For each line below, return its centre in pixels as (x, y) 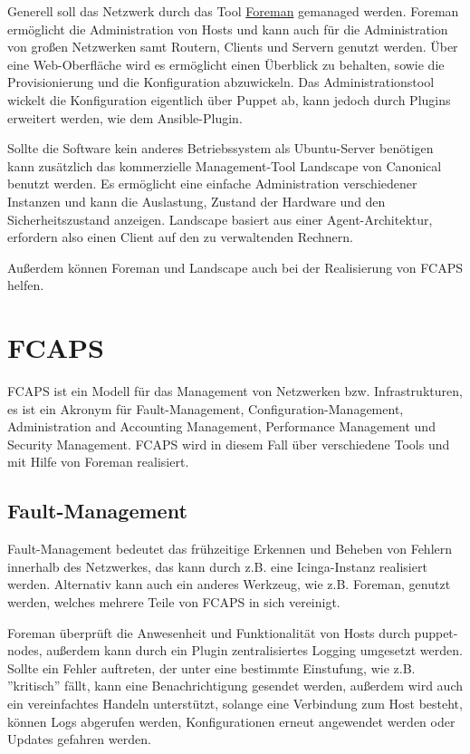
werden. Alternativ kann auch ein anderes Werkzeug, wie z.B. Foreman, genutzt (229, 584)
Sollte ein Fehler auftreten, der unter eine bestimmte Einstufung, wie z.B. (211, 667)
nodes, (25, 650)
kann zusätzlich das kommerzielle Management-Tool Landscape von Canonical (225, 165)
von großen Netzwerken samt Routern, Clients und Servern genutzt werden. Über (233, 47)
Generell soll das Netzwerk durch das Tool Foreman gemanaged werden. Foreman (233, 11)
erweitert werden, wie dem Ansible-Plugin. (125, 117)
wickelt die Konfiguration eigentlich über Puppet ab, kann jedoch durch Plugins (229, 99)
